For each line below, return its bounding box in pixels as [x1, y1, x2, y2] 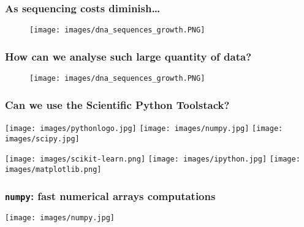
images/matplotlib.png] [5, 165, 102, 174]
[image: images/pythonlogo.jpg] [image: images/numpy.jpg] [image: [5, 124, 283, 133]
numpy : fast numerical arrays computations [5, 188, 216, 203]
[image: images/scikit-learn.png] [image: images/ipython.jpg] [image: [5, 155, 300, 164]
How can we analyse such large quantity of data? [5, 48, 252, 64]
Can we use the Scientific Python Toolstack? [5, 97, 230, 112]
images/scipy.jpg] [5, 134, 80, 143]
